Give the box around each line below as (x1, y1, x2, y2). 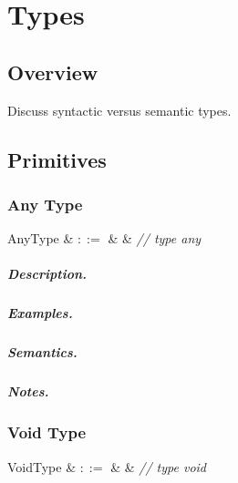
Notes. (7, 382, 49, 401)
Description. (7, 264, 87, 283)
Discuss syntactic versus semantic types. (7, 100, 232, 119)
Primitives (7, 145, 107, 173)
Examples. (7, 303, 73, 323)
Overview (7, 57, 98, 86)
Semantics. (7, 343, 78, 362)
